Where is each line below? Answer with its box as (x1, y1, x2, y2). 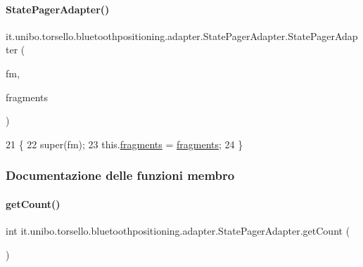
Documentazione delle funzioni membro (6, 167, 235, 184)
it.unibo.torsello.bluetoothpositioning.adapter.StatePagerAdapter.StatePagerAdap (6, 28, 358, 43)
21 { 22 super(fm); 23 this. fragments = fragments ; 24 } (6, 136, 243, 151)
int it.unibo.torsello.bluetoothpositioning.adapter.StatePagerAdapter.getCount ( (6, 223, 350, 237)
